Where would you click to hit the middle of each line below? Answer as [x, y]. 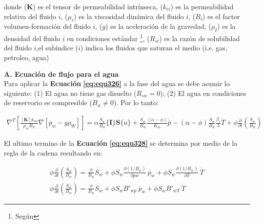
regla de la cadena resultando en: [53, 152]
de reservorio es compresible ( [48, 102]
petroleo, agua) [27, 57]
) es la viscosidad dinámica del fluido [129, 16]
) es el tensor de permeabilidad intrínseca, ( [98, 6]
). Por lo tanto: [136, 102]
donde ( [15, 6]
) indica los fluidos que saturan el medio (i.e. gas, [154, 48]
